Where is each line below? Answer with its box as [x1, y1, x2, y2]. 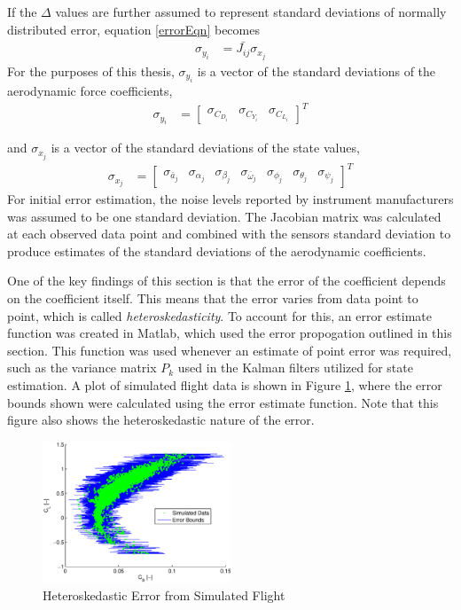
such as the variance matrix [7, 358, 157, 377]
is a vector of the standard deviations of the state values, [51, 138, 360, 157]
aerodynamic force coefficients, [7, 81, 173, 99]
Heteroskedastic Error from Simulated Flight [43, 585, 285, 604]
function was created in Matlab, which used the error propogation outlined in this [7, 324, 452, 342]
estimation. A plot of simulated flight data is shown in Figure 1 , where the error [7, 376, 442, 395]
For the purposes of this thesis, [7, 61, 175, 80]
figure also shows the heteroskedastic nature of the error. [7, 411, 315, 429]
